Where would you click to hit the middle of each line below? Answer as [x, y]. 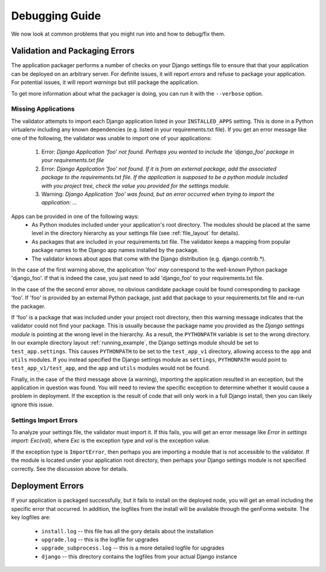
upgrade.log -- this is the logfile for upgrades [100, 540]
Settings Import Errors [44, 420]
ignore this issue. [32, 405]
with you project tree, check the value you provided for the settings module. [136, 186]
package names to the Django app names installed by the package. [115, 250]
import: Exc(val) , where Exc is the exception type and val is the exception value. [111, 441]
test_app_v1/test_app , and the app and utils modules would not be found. [111, 368]
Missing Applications [43, 109]
